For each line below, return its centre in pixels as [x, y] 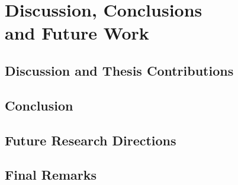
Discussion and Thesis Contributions [119, 70]
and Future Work [77, 33]
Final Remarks [51, 175]
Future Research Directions [91, 140]
